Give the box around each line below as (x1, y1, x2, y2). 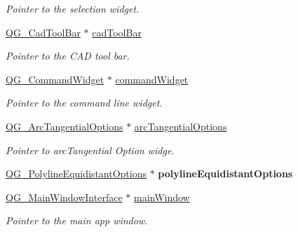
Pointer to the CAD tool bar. (6, 48, 130, 63)
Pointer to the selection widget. (6, 1, 140, 15)
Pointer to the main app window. (6, 213, 148, 228)
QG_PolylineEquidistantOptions (6, 166, 147, 181)
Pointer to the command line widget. (6, 95, 163, 110)
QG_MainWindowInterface (6, 189, 123, 204)
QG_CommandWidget (6, 71, 104, 86)
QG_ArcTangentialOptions (6, 118, 123, 133)
